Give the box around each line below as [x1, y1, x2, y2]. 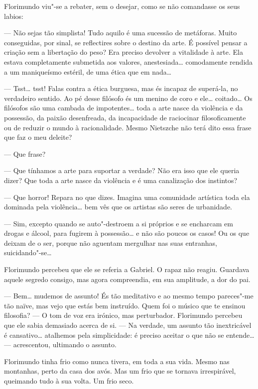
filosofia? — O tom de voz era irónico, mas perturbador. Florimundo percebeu [4, 310, 243, 320]
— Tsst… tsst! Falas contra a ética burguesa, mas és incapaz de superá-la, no [4, 83, 238, 94]
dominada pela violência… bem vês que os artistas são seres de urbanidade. [4, 201, 233, 212]
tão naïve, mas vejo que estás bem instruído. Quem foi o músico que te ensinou [4, 300, 246, 310]
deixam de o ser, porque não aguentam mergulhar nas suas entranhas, [4, 237, 217, 248]
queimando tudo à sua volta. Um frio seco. [4, 376, 134, 386]
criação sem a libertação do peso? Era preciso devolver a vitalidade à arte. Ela [4, 47, 243, 57]
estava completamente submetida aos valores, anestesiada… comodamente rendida [4, 56, 253, 67]
